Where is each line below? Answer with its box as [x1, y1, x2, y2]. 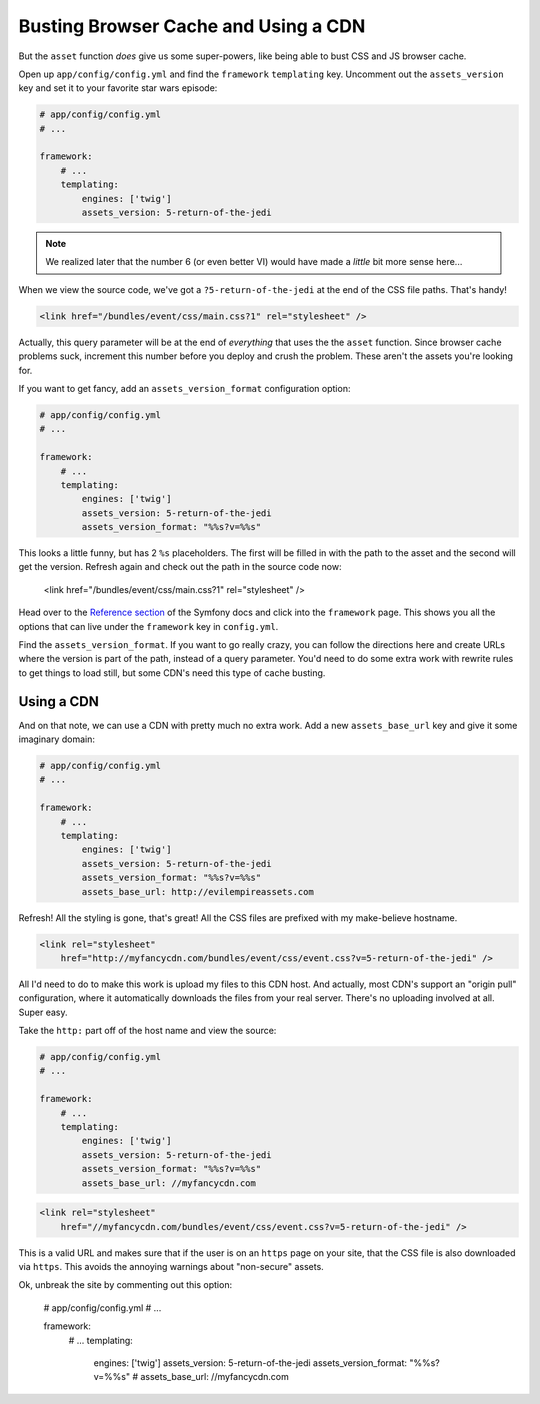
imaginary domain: [18, 733, 95, 745]
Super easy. [18, 1006, 69, 1018]
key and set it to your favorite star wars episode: [18, 82, 218, 94]
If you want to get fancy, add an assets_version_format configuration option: [18, 382, 351, 394]
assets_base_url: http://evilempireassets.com [81, 886, 314, 897]
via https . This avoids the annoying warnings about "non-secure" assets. [18, 1260, 324, 1272]
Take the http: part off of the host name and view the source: [18, 1025, 277, 1037]
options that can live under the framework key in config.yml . [18, 620, 279, 632]
